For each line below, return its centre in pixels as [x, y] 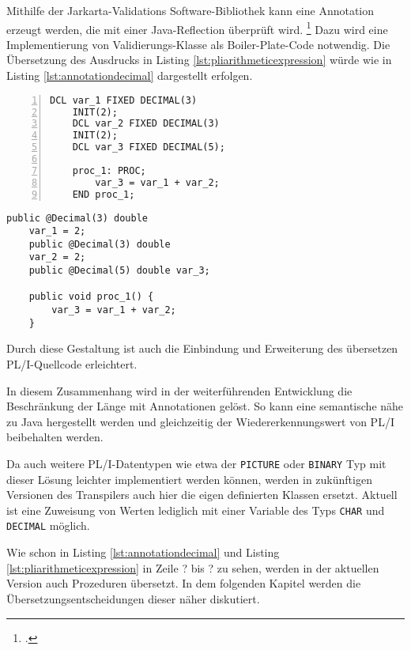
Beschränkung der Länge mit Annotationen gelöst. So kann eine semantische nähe [205, 406]
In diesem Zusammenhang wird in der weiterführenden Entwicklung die [179, 390]
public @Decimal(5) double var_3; [119, 271]
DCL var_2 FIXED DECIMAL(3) [146, 124]
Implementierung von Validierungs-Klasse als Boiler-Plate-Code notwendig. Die [198, 44]
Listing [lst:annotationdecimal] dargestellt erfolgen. [130, 76]
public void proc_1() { [91, 297]
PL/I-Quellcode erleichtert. [72, 364]
